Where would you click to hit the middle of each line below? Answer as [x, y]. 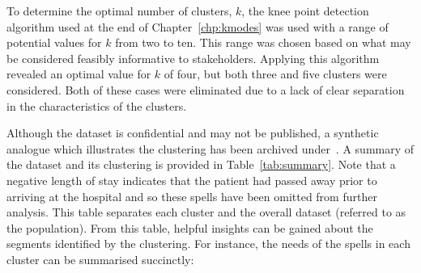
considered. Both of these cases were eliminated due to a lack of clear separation [206, 89]
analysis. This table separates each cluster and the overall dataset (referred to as [206, 212]
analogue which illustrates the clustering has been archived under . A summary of [210, 148]
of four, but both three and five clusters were [275, 74]
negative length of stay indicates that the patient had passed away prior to [192, 180]
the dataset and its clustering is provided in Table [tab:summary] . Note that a [201, 164]
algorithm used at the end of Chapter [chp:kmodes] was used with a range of [198, 26]
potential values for [54, 42]
